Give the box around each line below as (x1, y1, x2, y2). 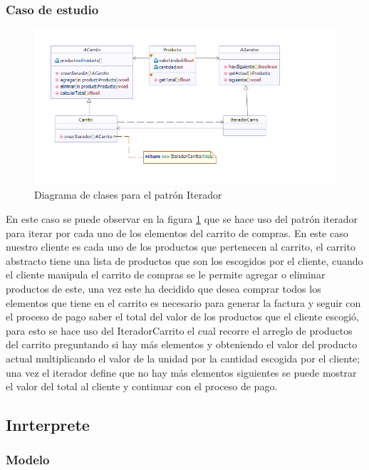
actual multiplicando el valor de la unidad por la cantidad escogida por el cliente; (6, 350, 360, 365)
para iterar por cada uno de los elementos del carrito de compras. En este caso (6, 225, 348, 240)
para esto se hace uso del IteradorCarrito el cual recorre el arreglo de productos (6, 323, 353, 338)
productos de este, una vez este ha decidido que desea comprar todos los (6, 281, 321, 296)
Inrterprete (6, 414, 90, 436)
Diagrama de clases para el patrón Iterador (34, 187, 222, 202)
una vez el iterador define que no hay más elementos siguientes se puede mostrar (6, 365, 357, 380)
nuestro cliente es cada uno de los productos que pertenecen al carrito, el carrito (6, 239, 355, 254)
